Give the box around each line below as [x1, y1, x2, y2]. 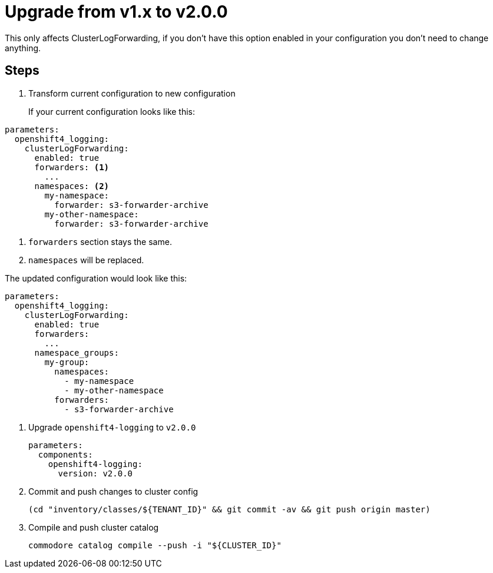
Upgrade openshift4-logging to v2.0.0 [28, 422, 196, 432]
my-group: [44, 357, 90, 367]
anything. [5, 42, 41, 53]
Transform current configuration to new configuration [28, 88, 236, 98]
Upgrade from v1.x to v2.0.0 [5, 2, 228, 22]
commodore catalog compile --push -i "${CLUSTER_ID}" [28, 540, 282, 550]
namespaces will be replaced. [28, 254, 144, 265]
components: [38, 449, 93, 459]
